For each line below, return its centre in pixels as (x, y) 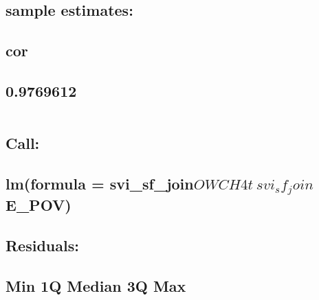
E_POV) (38, 205)
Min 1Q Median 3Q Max (96, 285)
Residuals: (42, 245)
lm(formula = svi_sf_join (100, 183)
